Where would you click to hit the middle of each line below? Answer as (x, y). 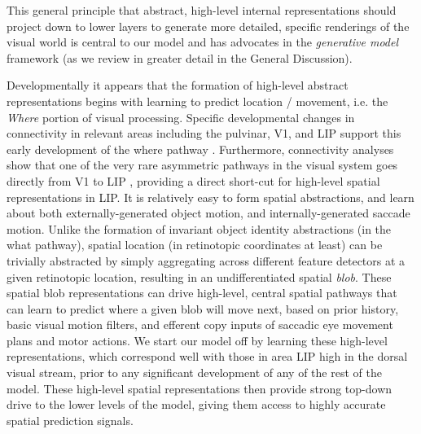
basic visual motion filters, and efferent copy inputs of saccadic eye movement (200, 324)
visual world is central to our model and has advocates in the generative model (203, 42)
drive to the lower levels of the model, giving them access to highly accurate (196, 404)
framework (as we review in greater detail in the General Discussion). (180, 57)
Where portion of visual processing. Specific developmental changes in (181, 117)
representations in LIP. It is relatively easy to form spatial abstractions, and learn (210, 197)
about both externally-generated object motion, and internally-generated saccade (208, 213)
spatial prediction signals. (70, 420)
